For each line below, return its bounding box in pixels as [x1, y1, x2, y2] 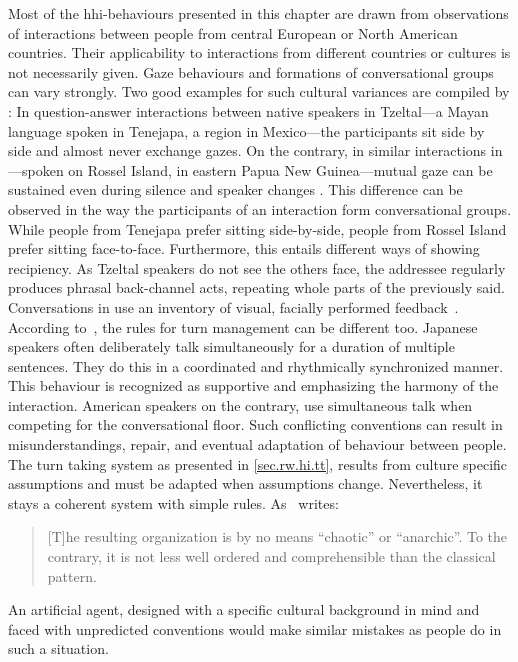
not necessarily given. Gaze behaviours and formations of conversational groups [8, 61, 494, 82]
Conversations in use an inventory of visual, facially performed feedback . [8, 296, 459, 317]
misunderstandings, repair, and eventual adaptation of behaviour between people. [8, 434, 507, 455]
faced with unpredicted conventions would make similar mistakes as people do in [8, 618, 502, 639]
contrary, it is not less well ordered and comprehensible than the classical [47, 546, 496, 567]
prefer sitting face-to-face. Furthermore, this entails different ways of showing [8, 238, 480, 259]
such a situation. [8, 638, 109, 659]
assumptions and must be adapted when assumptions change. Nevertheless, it [8, 473, 483, 494]
